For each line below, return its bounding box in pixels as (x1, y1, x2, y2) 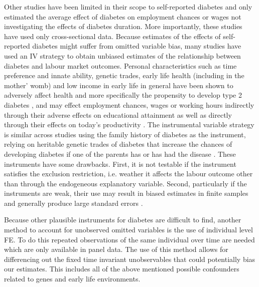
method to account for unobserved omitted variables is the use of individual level (4, 224, 253, 235)
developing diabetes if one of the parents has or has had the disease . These (4, 148, 236, 159)
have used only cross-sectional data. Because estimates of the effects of (4, 31, 221, 41)
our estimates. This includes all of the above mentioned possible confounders (4, 263, 239, 274)
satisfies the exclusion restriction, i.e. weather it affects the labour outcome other (4, 168, 253, 179)
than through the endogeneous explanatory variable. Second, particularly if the (4, 178, 247, 188)
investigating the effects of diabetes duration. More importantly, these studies (4, 21, 242, 32)
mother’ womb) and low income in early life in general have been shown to (4, 80, 233, 90)
